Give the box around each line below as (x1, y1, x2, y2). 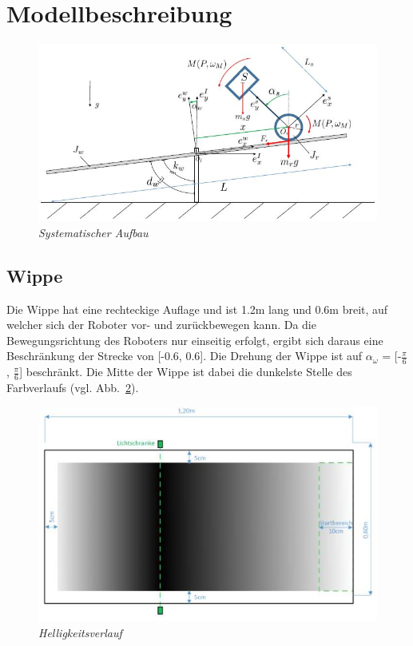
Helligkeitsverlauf (38, 624, 122, 640)
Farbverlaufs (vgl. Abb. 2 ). (6, 378, 139, 395)
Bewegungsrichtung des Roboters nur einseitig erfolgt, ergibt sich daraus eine (6, 331, 383, 348)
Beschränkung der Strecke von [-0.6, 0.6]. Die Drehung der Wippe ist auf (6, 347, 363, 364)
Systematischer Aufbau (38, 224, 149, 240)
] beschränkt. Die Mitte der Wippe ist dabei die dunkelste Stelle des (19, 363, 352, 380)
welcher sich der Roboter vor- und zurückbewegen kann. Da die (6, 316, 316, 333)
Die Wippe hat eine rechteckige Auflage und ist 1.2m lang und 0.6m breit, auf (6, 300, 388, 317)
